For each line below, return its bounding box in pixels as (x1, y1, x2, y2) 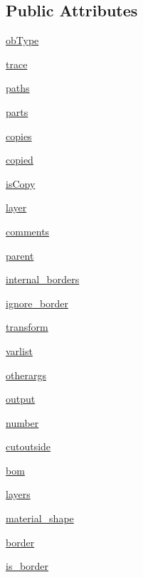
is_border (6, 559, 49, 573)
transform (6, 319, 48, 334)
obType (6, 33, 39, 48)
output (6, 391, 36, 406)
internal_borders (6, 272, 80, 287)
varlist (6, 343, 33, 358)
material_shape (6, 511, 74, 526)
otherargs (6, 367, 46, 382)
